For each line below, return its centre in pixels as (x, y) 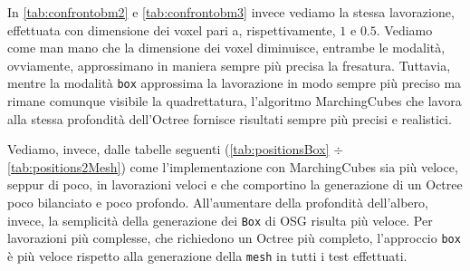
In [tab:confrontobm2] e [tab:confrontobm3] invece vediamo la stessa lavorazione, (231, 12)
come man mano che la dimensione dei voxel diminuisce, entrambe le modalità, (226, 48)
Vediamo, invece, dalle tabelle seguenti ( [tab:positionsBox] (168, 149)
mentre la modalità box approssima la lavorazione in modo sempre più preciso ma (235, 83)
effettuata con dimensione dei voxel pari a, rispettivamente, (172, 29)
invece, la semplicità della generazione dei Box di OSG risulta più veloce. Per (220, 220)
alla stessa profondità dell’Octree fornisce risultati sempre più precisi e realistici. (230, 118)
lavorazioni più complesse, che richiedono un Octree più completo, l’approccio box (234, 238)
